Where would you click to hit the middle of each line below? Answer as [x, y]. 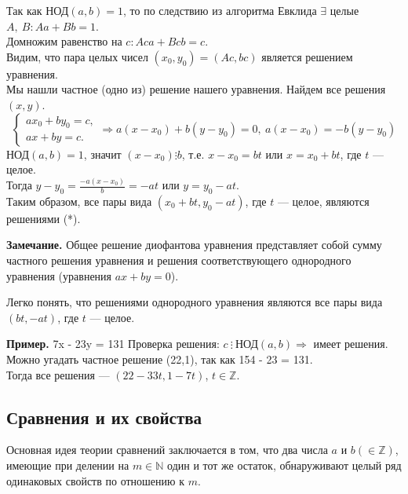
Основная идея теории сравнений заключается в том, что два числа [167, 450]
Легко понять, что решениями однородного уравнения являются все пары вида [195, 302]
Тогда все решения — [58, 374]
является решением [307, 56]
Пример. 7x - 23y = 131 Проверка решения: [113, 344]
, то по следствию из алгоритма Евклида [220, 10]
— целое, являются [323, 201]
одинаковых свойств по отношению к [95, 480]
